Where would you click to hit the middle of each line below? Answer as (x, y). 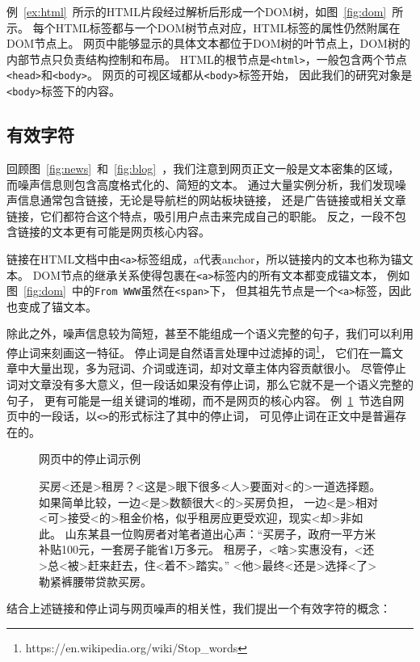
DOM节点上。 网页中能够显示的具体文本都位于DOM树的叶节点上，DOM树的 (208, 43)
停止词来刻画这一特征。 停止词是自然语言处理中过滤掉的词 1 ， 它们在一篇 (199, 351)
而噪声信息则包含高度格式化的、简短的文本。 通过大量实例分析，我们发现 (201, 184)
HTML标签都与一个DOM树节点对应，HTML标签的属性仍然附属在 (228, 27)
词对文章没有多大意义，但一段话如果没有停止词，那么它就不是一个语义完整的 (210, 384)
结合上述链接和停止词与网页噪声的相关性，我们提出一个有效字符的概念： (199, 608)
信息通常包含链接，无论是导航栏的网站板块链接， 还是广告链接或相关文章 (212, 200)
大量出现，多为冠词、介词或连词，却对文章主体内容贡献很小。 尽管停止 (217, 368)
